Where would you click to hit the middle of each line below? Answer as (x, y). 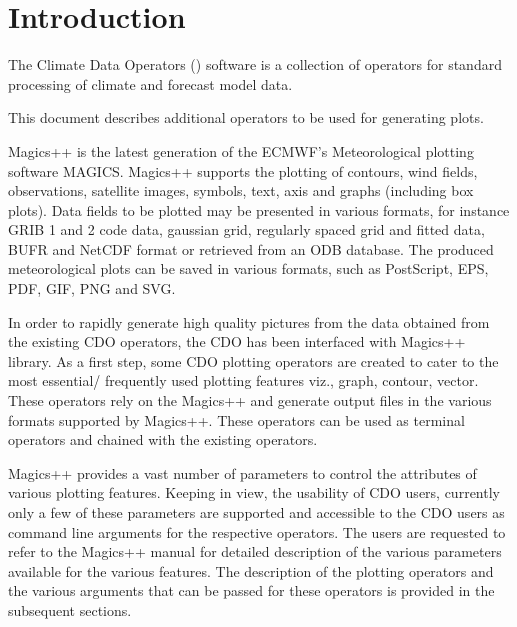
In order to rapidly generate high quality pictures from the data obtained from (249, 321)
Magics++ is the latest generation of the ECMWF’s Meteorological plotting (241, 150)
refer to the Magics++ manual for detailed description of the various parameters (255, 551)
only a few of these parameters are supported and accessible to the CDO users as (256, 512)
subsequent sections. (70, 609)
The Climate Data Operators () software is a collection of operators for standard (255, 64)
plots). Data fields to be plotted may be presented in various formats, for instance (259, 209)
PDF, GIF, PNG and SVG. (92, 288)
